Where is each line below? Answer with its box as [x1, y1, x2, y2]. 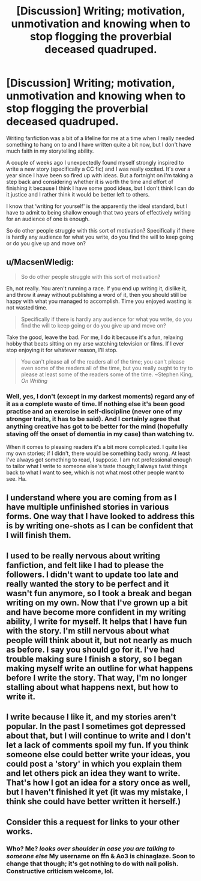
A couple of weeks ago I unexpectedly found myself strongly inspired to [6, 159, 184, 166]
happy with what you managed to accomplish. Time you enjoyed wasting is [6, 297, 192, 305]
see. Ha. [6, 475, 27, 483]
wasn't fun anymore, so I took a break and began [6, 588, 192, 599]
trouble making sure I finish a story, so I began [6, 654, 182, 664]
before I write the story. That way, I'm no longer [6, 672, 187, 683]
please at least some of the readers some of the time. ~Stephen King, [20, 371, 193, 378]
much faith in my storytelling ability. [6, 147, 94, 154]
